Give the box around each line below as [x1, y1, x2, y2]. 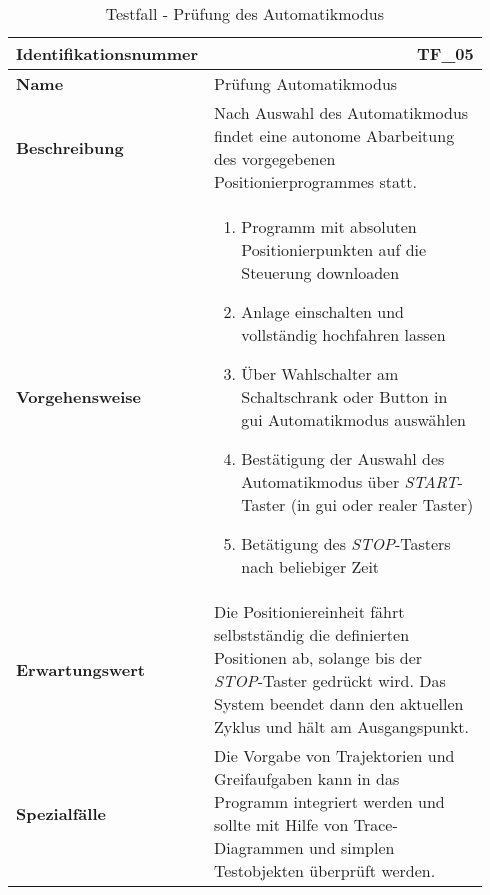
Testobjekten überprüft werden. [214, 859, 436, 882]
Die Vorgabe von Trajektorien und [214, 744, 455, 767]
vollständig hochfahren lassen [241, 323, 446, 346]
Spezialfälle [16, 801, 106, 825]
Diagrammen [214, 836, 304, 859]
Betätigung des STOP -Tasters [241, 532, 451, 555]
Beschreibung [16, 135, 124, 159]
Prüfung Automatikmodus [214, 72, 398, 95]
